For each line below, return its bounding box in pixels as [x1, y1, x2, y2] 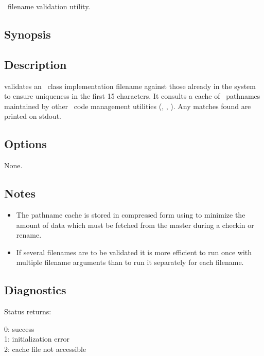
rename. [16, 229, 42, 240]
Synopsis [4, 26, 51, 42]
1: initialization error [4, 333, 69, 344]
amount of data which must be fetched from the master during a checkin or [16, 219, 254, 230]
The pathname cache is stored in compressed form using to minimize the [16, 209, 245, 220]
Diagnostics [4, 282, 66, 298]
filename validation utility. [7, 1, 91, 11]
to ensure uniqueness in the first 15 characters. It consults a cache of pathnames [4, 91, 260, 101]
